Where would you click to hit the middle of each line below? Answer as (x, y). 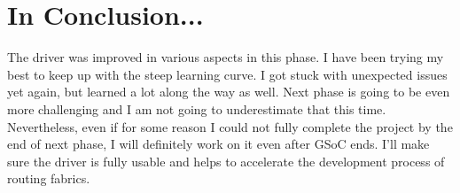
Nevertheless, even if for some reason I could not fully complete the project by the (230, 126)
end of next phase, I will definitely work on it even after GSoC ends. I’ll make (218, 144)
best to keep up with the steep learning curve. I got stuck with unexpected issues (227, 74)
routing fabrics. (49, 178)
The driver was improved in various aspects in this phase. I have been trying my (226, 57)
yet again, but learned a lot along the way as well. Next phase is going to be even (229, 92)
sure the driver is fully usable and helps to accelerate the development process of (226, 161)
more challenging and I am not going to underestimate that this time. (197, 108)
